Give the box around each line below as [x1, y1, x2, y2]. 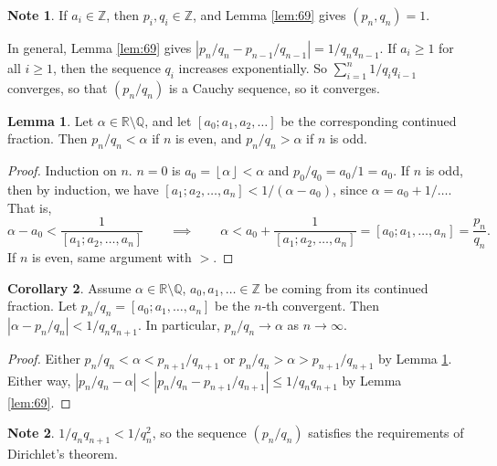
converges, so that [7, 78, 108, 97]
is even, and [175, 129, 242, 148]
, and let [144, 111, 192, 130]
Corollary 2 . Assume [7, 278, 132, 297]
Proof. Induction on [7, 161, 117, 180]
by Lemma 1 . [378, 348, 452, 367]
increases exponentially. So [178, 58, 327, 77]
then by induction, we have [7, 179, 159, 198]
